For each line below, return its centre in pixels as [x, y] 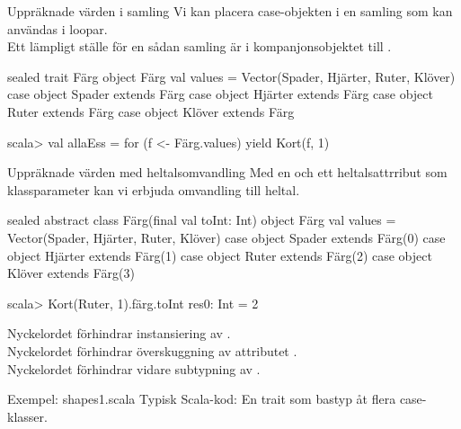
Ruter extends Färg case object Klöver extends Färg [151, 111]
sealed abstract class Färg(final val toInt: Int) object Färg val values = [202, 220]
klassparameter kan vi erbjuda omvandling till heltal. [154, 189]
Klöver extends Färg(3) [71, 273]
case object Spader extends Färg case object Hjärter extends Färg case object [220, 94]
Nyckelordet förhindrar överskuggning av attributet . [152, 350]
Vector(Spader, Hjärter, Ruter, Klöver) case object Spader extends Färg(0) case [226, 237]
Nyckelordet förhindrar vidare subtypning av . [134, 368]
